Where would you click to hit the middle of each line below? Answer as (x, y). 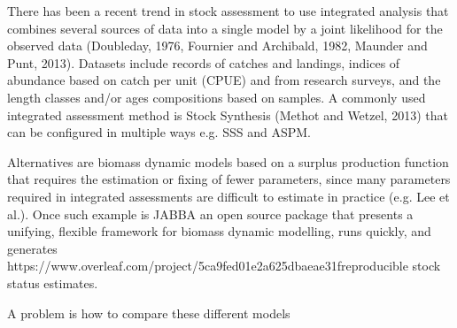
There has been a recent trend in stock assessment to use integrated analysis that (228, 11)
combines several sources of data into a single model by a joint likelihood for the (225, 28)
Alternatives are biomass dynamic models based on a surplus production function (228, 161)
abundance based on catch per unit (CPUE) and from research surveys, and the (224, 80)
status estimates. (53, 282)
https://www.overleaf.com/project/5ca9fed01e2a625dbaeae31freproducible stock (224, 266)
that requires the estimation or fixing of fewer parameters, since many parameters (229, 179)
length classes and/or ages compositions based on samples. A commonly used (217, 97)
